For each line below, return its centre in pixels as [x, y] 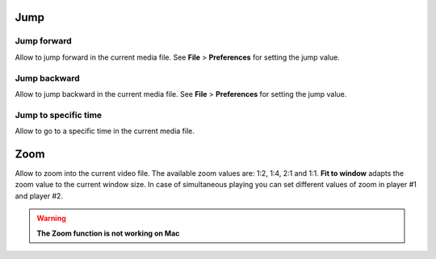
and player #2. [39, 196]
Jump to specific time [59, 115]
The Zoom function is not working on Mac [108, 233]
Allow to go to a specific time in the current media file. [105, 131]
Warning [51, 219]
